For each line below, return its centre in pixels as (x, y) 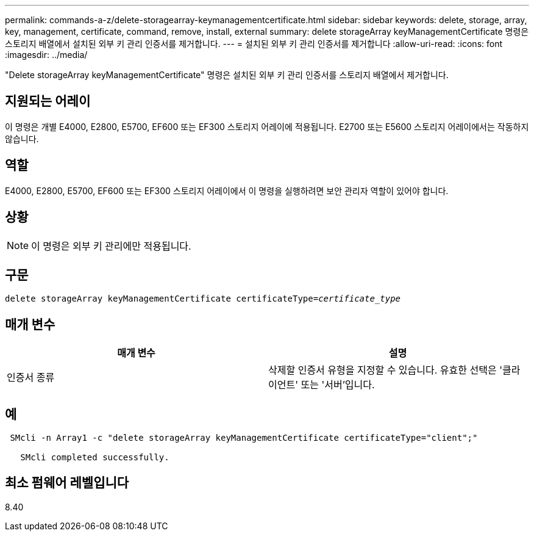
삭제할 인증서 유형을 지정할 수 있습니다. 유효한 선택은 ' (385, 370)
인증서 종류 (31, 378)
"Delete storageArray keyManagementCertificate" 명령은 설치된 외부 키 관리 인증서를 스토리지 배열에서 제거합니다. (227, 75)
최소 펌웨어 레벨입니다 (67, 483)
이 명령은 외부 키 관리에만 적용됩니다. (111, 246)
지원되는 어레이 (48, 101)
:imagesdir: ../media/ (46, 55)
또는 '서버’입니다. (338, 385)
